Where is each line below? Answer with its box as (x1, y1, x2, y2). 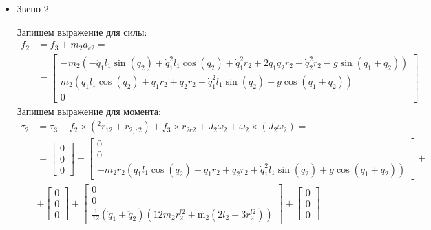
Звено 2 (17, 1, 49, 15)
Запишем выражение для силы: (17, 24, 147, 39)
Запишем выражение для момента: (17, 103, 161, 118)
